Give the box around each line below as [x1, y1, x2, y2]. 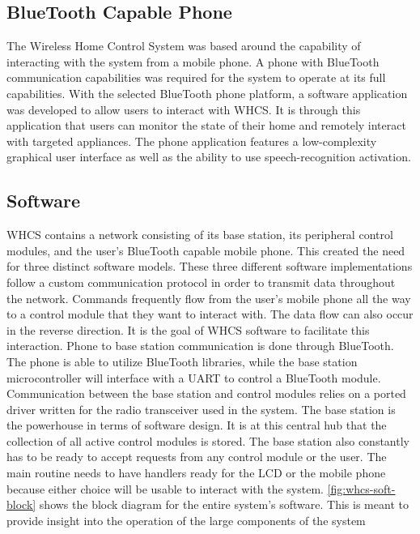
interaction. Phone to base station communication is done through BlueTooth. [6, 337, 394, 354]
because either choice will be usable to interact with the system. [6, 480, 324, 497]
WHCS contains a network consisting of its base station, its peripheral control [6, 226, 393, 243]
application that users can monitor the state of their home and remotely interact [6, 117, 406, 134]
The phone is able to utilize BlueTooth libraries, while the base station [6, 352, 358, 370]
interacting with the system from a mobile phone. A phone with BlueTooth [6, 53, 380, 70]
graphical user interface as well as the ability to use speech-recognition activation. [6, 148, 411, 165]
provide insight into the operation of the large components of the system [6, 511, 366, 528]
